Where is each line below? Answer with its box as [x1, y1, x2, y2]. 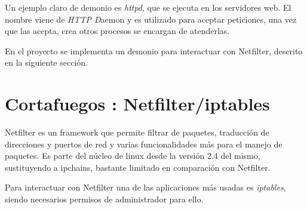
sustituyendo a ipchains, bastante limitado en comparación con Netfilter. [5, 161, 271, 173]
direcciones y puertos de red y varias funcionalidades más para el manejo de [5, 137, 283, 150]
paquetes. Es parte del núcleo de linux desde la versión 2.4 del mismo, [5, 149, 260, 162]
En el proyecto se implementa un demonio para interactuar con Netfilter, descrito [5, 44, 303, 57]
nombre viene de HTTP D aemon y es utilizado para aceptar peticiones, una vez [5, 13, 297, 25]
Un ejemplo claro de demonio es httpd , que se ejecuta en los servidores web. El [5, 1, 291, 13]
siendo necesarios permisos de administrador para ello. [5, 193, 204, 205]
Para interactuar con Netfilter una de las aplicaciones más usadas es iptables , [5, 181, 286, 193]
